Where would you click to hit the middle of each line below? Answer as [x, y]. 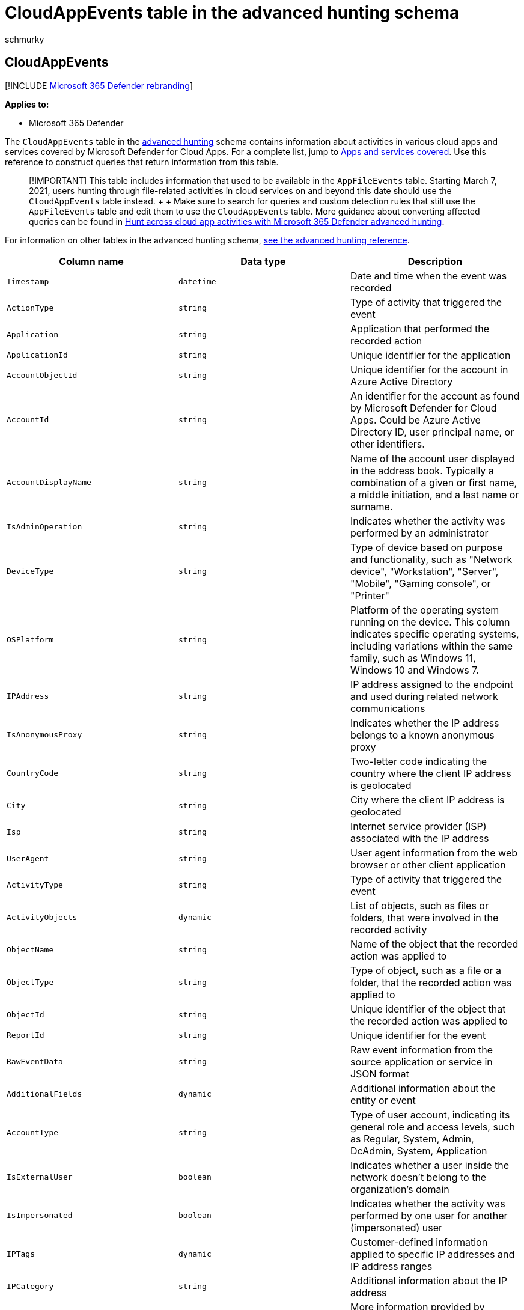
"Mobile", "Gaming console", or [420, 583]
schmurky [25, 39]
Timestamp [28, 282]
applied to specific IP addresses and [432, 1254]
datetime [197, 282]
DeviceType [30, 571]
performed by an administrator [419, 533]
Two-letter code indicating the [418, 761]
